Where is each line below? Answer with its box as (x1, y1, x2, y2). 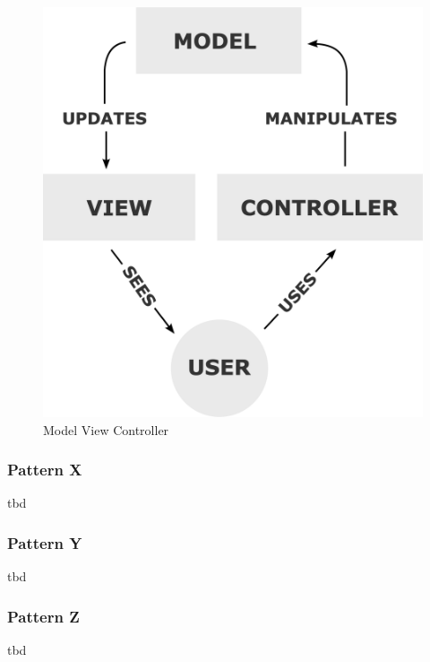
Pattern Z (7, 605, 80, 627)
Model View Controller (43, 420, 169, 439)
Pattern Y (7, 531, 82, 553)
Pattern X (7, 458, 82, 481)
